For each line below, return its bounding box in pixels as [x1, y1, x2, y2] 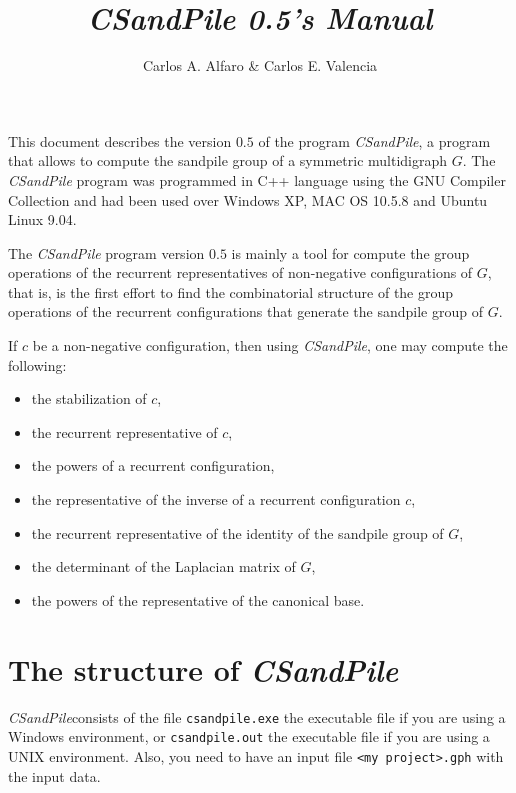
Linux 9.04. [8, 209, 77, 230]
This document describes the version [8, 130, 232, 151]
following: [8, 354, 67, 375]
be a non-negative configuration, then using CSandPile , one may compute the [32, 335, 508, 356]
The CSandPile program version [8, 242, 205, 263]
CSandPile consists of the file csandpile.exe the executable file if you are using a [8, 706, 506, 727]
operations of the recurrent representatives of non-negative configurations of [8, 262, 473, 283]
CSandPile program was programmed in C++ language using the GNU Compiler [8, 169, 506, 190]
